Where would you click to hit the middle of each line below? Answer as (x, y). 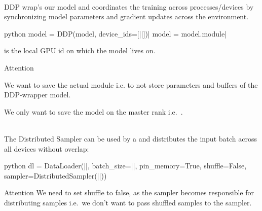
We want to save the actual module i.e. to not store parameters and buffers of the (131, 84)
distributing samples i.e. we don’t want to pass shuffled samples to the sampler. (128, 202)
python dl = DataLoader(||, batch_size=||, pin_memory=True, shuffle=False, (125, 166)
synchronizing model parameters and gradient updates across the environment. (126, 16)
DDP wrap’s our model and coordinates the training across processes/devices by (129, 6)
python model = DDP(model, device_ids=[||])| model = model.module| (115, 33)
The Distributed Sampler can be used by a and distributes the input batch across (130, 138)
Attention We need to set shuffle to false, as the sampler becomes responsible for (129, 192)
